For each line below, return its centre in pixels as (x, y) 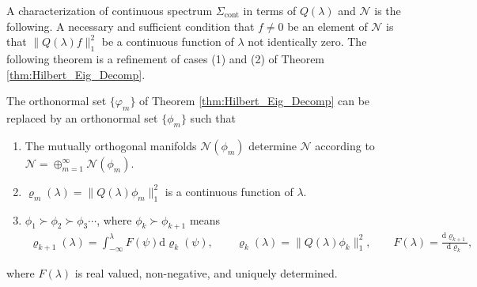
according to (345, 145)
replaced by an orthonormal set (82, 117)
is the (388, 10)
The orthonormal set (57, 101)
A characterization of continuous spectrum (110, 10)
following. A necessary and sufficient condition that (131, 26)
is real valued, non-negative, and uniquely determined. (206, 273)
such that (213, 117)
